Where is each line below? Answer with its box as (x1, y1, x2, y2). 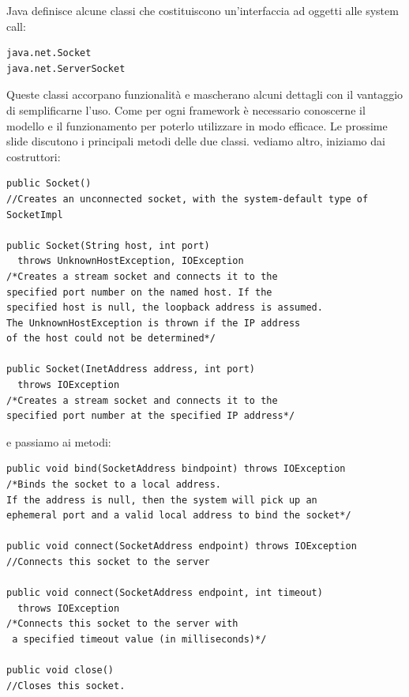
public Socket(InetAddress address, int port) (6, 364, 255, 375)
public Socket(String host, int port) (6, 239, 210, 251)
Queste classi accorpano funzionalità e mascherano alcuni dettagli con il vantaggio (6, 86, 403, 103)
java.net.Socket (6, 47, 92, 59)
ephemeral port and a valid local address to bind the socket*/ (6, 510, 351, 522)
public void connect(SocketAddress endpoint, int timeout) (6, 587, 323, 599)
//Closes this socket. (6, 680, 126, 691)
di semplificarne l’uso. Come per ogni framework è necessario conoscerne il (6, 101, 366, 118)
